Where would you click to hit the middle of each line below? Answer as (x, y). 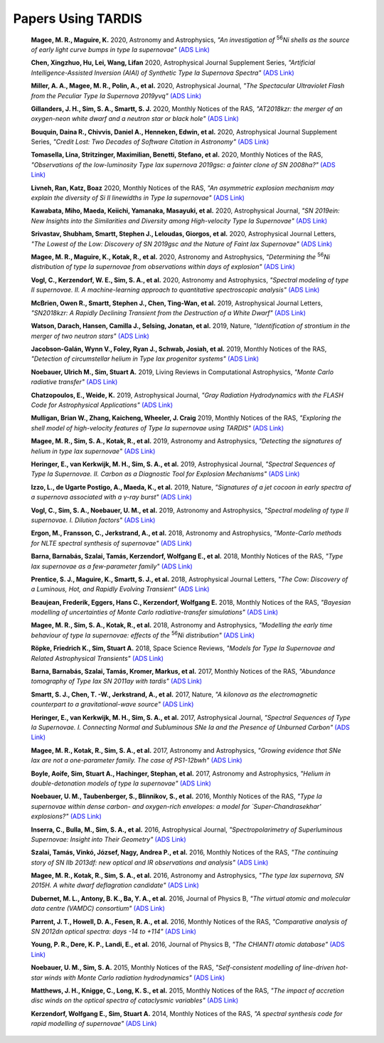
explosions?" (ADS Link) (66, 816)
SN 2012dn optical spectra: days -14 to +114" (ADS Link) (114, 931)
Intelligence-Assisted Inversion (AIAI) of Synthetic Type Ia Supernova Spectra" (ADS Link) (162, 73)
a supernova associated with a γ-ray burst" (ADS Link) (111, 497)
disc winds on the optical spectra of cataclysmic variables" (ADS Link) (135, 1000)
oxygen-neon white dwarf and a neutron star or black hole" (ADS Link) (135, 119)
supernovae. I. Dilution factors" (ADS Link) (93, 520)
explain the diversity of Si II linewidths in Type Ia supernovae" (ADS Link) (138, 198)
